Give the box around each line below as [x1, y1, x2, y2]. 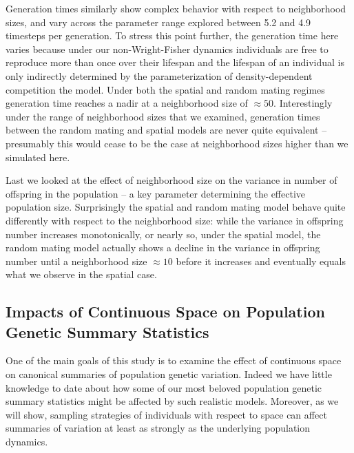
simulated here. [6, 149, 70, 164]
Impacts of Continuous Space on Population [6, 301, 325, 322]
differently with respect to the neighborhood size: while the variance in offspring [6, 213, 344, 227]
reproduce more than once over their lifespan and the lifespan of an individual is [6, 55, 345, 70]
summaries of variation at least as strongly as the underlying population [6, 421, 311, 435]
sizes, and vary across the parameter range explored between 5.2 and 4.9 [6, 14, 311, 29]
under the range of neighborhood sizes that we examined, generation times [6, 109, 320, 123]
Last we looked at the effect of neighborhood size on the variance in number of [6, 173, 337, 187]
